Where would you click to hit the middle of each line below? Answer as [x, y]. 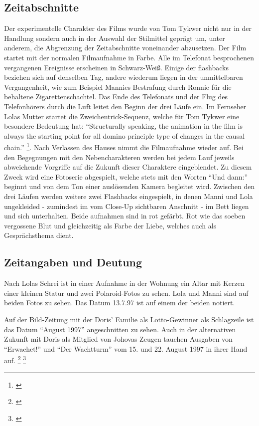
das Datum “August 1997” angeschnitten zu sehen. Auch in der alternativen [120, 329]
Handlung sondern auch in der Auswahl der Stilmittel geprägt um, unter [115, 38]
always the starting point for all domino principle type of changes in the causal [125, 135]
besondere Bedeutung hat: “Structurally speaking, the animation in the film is [123, 126]
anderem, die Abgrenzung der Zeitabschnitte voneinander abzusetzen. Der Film [125, 48]
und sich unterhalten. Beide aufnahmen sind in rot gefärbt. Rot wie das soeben [125, 216]
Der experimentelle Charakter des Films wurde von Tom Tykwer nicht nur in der [128, 28]
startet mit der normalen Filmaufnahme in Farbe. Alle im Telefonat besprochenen [129, 57]
